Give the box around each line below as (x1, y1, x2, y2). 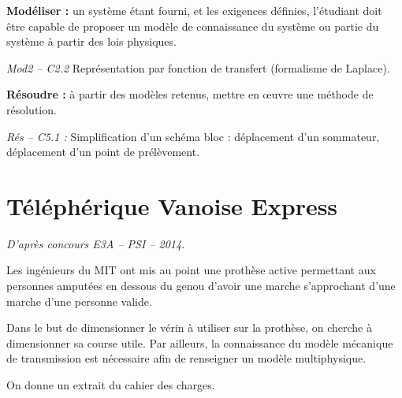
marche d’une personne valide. (6, 292, 152, 309)
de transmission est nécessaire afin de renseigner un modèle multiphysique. (6, 350, 367, 366)
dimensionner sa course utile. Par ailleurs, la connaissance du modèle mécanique (6, 334, 393, 351)
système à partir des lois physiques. (6, 33, 177, 50)
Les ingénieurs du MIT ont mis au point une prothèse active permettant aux (6, 262, 376, 278)
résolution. (6, 101, 57, 117)
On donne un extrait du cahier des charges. (6, 377, 215, 393)
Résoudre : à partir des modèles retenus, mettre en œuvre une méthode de (6, 86, 374, 102)
